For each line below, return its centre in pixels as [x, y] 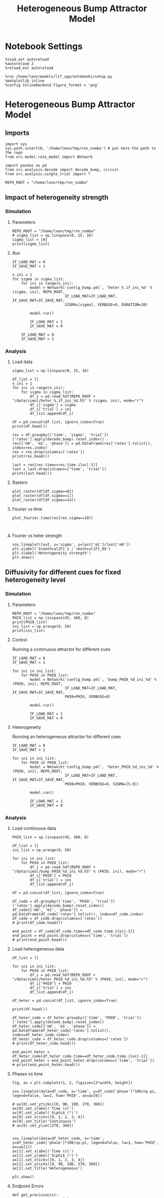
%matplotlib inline [25, 81]
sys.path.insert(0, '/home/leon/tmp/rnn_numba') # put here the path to [81, 148]
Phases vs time [27, 1074]
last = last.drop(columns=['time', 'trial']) [59, 469]
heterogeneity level [35, 580]
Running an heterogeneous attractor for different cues [66, 737]
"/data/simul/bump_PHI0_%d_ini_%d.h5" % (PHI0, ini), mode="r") [79, 871]
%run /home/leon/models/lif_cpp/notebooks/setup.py [59, 76]
